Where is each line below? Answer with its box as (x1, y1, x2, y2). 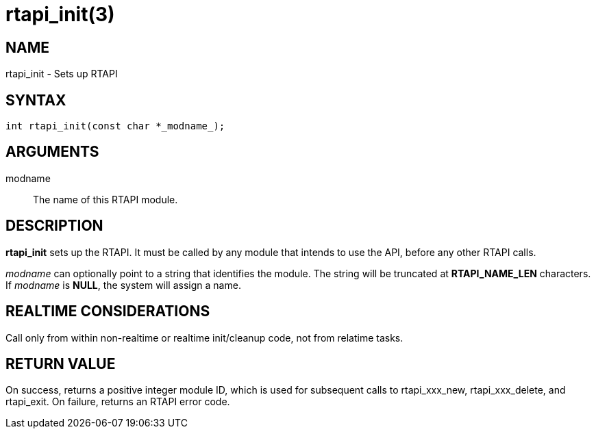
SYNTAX (5, 91, 66, 109)
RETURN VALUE (5, 355, 116, 372)
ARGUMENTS (5, 143, 99, 161)
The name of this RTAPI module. (33, 193, 178, 205)
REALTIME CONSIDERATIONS (5, 303, 210, 320)
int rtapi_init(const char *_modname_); (5, 120, 225, 132)
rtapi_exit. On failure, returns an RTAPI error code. (5, 396, 230, 408)
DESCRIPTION (5, 217, 103, 235)
